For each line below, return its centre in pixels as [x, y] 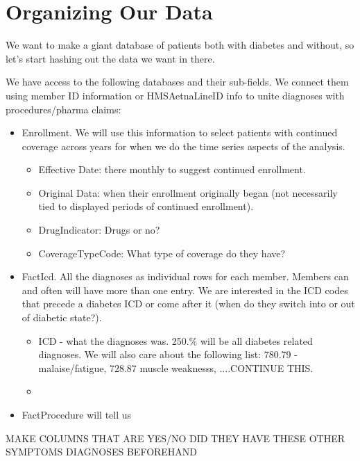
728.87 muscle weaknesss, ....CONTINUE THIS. [211, 367]
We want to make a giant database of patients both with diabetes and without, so [180, 45]
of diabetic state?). [62, 317]
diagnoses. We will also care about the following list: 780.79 [165, 354]
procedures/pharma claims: [63, 109]
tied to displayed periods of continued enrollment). [146, 206]
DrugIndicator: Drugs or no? [99, 230]
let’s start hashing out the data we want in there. [110, 58]
